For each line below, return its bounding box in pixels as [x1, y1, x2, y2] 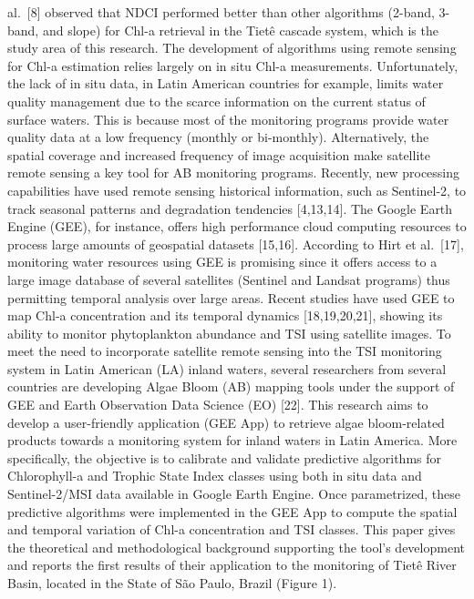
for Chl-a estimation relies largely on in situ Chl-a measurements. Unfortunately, [7, 56, 459, 75]
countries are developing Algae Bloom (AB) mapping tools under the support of [7, 377, 455, 396]
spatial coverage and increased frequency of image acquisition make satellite [7, 145, 430, 164]
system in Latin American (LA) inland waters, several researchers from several [7, 359, 447, 378]
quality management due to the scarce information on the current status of [7, 91, 426, 110]
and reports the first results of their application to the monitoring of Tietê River [7, 555, 457, 574]
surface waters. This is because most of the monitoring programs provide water [7, 109, 449, 128]
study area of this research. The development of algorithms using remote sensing [7, 38, 457, 57]
